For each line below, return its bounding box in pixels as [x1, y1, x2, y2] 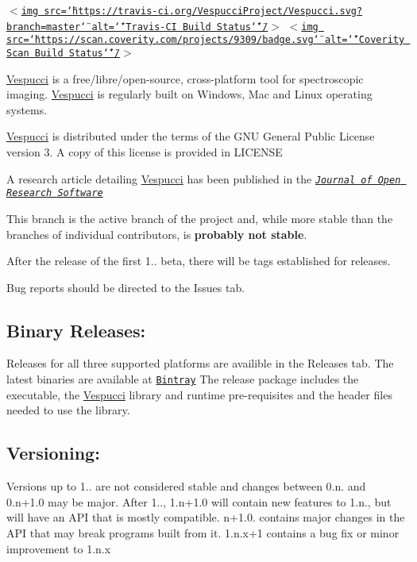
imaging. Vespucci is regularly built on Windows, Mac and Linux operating [6, 86, 373, 102]
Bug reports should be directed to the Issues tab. [6, 279, 245, 295]
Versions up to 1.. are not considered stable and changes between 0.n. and [6, 478, 366, 495]
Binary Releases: [6, 318, 146, 342]
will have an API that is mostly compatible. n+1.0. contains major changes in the [6, 509, 405, 525]
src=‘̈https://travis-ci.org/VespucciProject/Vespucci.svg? [44, 6, 363, 17]
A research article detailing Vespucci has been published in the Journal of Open [6, 170, 401, 187]
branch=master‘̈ [6, 21, 87, 33]
